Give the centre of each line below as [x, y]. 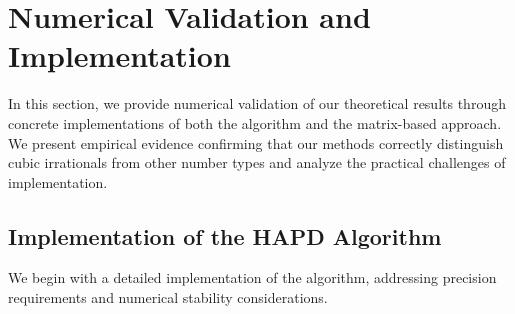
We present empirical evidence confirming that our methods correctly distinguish [256, 142]
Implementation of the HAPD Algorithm [225, 235]
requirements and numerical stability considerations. [168, 297]
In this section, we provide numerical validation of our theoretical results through [257, 103]
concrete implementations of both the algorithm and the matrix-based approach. [255, 122]
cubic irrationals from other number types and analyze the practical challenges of [257, 162]
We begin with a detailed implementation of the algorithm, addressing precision [252, 277]
